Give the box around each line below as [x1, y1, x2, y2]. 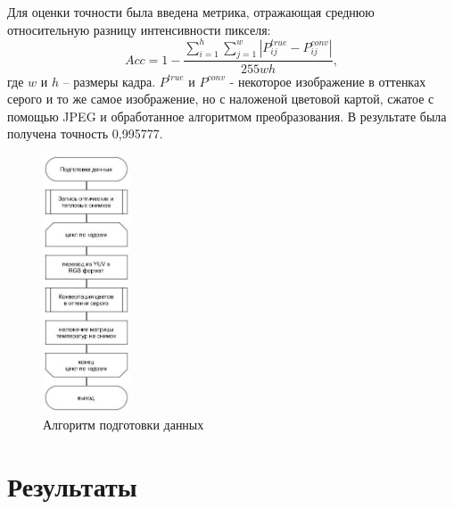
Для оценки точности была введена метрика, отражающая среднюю [7, 3, 375, 21]
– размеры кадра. [62, 71, 156, 90]
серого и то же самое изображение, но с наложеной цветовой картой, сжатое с [7, 89, 434, 108]
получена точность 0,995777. [7, 124, 163, 143]
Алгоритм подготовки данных [43, 414, 204, 433]
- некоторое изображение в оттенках [229, 71, 426, 90]
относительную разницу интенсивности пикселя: [7, 20, 271, 38]
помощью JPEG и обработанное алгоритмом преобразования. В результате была [7, 106, 447, 125]
